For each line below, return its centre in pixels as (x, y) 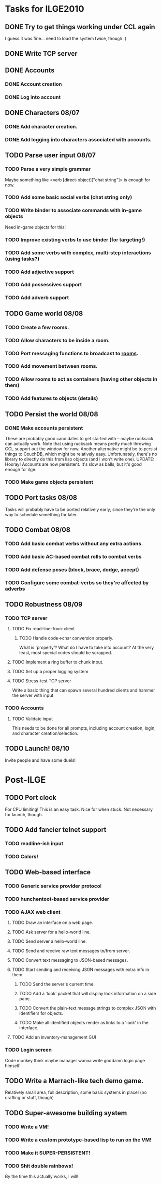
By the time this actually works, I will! (42, 1176)
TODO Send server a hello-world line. (49, 941)
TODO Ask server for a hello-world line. (51, 932)
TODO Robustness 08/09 (44, 604)
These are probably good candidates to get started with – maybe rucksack (79, 438)
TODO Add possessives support (44, 285)
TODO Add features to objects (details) (52, 398)
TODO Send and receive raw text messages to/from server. (71, 951)
